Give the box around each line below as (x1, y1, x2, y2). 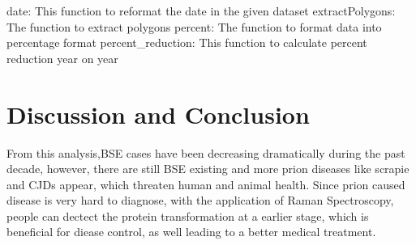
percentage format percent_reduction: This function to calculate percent (6, 34, 367, 51)
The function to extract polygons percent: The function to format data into (6, 18, 382, 35)
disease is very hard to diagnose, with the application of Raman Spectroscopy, (6, 192, 394, 209)
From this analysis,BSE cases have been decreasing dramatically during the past (6, 144, 405, 161)
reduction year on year (6, 49, 118, 66)
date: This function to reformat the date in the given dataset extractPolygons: (6, 2, 396, 19)
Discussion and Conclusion (6, 97, 310, 130)
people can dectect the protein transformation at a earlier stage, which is (6, 207, 369, 224)
